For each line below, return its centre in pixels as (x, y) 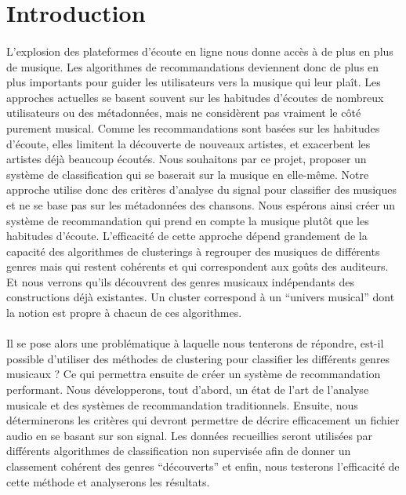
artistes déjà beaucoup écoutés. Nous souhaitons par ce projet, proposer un (187, 159)
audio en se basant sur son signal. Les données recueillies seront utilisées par (190, 435)
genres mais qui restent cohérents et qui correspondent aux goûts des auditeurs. (198, 266)
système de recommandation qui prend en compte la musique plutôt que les (188, 220)
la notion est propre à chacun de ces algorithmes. (124, 313)
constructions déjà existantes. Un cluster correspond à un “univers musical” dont (201, 297)
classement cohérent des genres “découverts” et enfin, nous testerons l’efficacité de (203, 466)
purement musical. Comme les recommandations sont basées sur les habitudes (193, 127)
